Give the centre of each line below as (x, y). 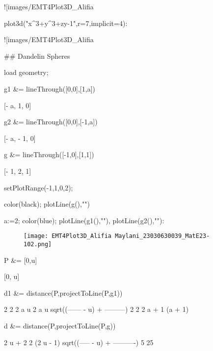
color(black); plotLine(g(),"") (47, 204)
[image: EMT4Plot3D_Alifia (67, 236)
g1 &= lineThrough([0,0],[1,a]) (50, 88)
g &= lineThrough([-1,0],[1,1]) (49, 154)
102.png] (38, 244)
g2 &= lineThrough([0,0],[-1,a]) (51, 122)
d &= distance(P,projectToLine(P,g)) (60, 326)
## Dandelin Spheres (37, 56)
